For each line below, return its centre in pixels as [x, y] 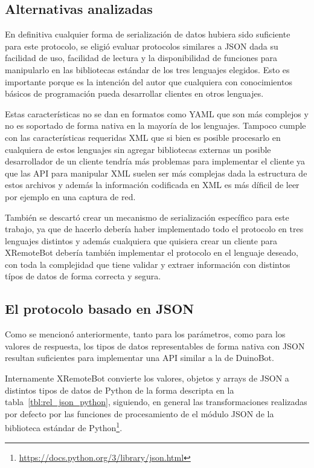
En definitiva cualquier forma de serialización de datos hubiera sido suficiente [148, 34]
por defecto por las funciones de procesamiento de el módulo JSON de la [139, 413]
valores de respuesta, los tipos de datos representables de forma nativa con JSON [155, 346]
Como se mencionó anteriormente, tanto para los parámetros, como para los [145, 334]
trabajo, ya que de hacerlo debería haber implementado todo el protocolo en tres [154, 229]
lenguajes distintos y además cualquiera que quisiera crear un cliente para [141, 240]
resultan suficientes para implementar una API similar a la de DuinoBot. [139, 358]
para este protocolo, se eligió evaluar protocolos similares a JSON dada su [142, 46]
